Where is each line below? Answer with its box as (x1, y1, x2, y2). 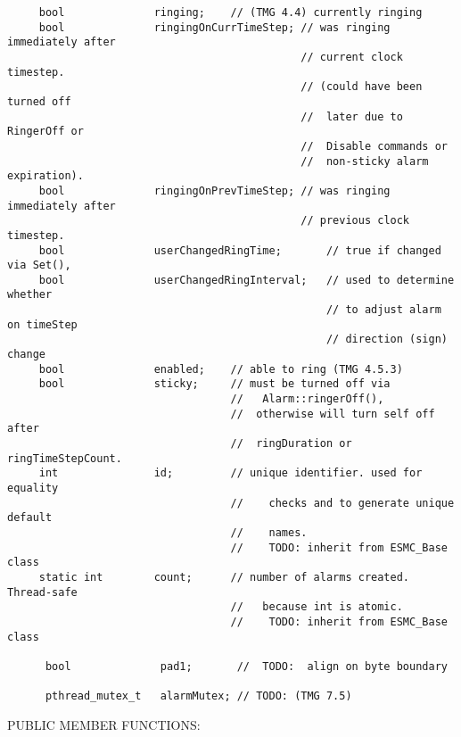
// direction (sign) (325, 333, 448, 346)
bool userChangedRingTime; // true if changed (38, 244, 441, 257)
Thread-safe (7, 585, 78, 599)
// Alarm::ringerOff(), (230, 393, 384, 406)
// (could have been (300, 80, 423, 94)
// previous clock (300, 214, 410, 228)
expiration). (7, 170, 84, 183)
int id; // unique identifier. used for (38, 467, 423, 480)
